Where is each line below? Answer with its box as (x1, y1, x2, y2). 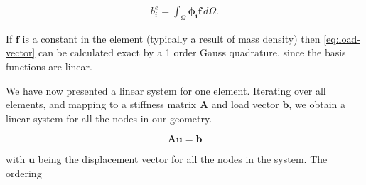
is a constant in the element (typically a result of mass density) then (22, 31, 321, 46)
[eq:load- (323, 31, 360, 46)
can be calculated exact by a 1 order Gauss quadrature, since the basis (38, 45, 346, 60)
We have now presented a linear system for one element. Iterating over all (6, 83, 326, 97)
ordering (6, 165, 42, 180)
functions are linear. (6, 59, 92, 74)
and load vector (211, 97, 279, 112)
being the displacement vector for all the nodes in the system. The (38, 152, 328, 166)
